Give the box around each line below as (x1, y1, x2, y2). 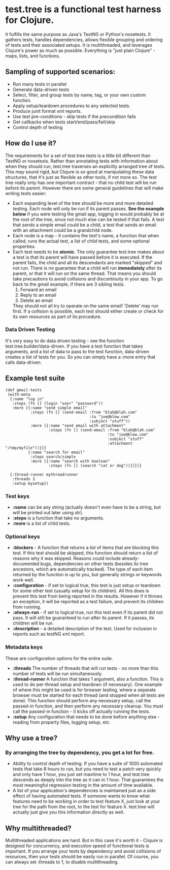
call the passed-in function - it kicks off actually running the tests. (12, 708, 151, 714)
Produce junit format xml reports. (12, 108, 82, 114)
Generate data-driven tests (12, 86, 70, 92)
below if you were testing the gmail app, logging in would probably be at (12, 211, 164, 217)
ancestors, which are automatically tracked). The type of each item (12, 566, 153, 572)
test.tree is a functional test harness (5, 4, 161, 15)
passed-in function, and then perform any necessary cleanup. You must (12, 703, 163, 709)
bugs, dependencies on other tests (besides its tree (40, 561, 149, 567)
